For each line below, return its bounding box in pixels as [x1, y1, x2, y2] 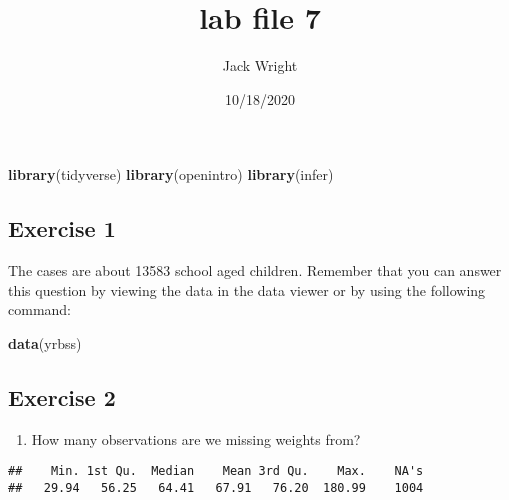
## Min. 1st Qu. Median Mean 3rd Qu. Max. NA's [8, 464, 424, 479]
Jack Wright [222, 55, 298, 76]
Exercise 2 [8, 381, 116, 412]
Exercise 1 [8, 213, 116, 244]
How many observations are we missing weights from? [31, 428, 361, 449]
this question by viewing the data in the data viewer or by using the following [8, 279, 486, 300]
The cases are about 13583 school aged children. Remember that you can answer [8, 260, 502, 281]
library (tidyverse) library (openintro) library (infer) [8, 164, 334, 185]
